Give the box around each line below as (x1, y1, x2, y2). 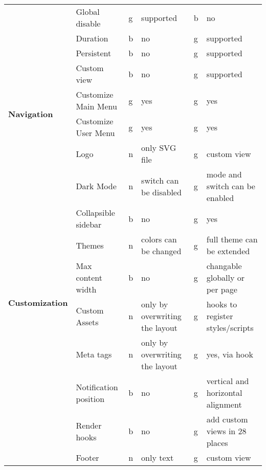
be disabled (141, 186, 182, 198)
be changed (141, 245, 182, 257)
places (206, 437, 228, 449)
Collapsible (76, 207, 115, 218)
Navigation (8, 107, 53, 120)
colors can (141, 233, 177, 245)
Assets (76, 316, 99, 328)
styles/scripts (206, 322, 254, 333)
